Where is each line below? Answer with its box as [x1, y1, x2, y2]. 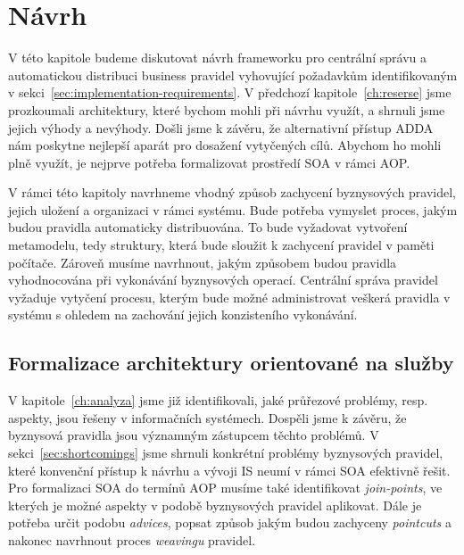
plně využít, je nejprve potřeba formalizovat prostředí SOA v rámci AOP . [8, 153, 410, 171]
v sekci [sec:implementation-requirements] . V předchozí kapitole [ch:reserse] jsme [8, 83, 452, 102]
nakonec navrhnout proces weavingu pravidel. [8, 530, 256, 549]
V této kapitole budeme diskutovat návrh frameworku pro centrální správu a [8, 48, 427, 67]
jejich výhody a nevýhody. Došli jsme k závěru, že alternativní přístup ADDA [8, 118, 434, 137]
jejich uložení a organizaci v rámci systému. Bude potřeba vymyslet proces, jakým [8, 200, 458, 219]
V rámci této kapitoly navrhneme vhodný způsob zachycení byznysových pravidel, [8, 183, 456, 202]
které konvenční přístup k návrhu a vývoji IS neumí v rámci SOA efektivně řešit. [8, 460, 451, 479]
